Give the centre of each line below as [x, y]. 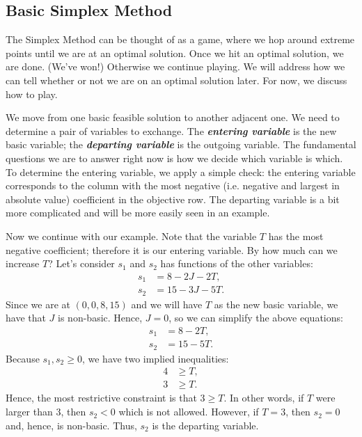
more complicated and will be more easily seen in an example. [138, 213]
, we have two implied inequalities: [155, 358]
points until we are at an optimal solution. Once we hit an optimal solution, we [175, 53]
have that [26, 318]
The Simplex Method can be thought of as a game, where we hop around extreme [180, 39]
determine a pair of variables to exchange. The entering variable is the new [171, 130]
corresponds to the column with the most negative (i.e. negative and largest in [173, 185]
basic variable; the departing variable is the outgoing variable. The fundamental [181, 144]
